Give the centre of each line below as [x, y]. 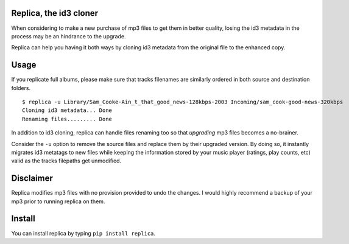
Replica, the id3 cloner [55, 13]
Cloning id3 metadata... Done [67, 110]
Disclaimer [32, 179]
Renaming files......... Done [67, 119]
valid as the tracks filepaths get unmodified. [66, 161]
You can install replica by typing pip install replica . [83, 233]
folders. [21, 88]
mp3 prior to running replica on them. [58, 201]
